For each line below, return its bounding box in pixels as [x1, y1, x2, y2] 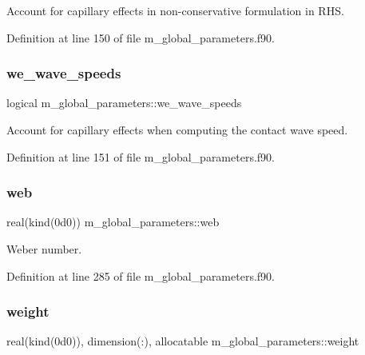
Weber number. [6, 241, 82, 257]
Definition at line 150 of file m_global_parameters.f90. [6, 29, 275, 46]
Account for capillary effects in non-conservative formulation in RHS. [6, 2, 344, 18]
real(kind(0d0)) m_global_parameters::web [6, 213, 220, 230]
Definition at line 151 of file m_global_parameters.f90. [6, 148, 275, 165]
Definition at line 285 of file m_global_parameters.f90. [6, 267, 275, 284]
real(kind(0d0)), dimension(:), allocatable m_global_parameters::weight [6, 333, 359, 349]
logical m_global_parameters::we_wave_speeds [6, 94, 242, 111]
